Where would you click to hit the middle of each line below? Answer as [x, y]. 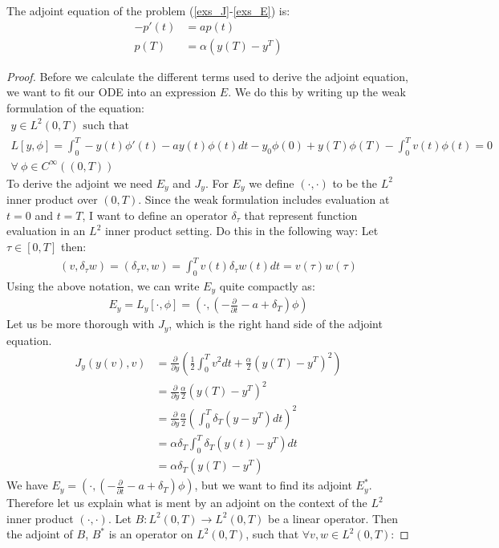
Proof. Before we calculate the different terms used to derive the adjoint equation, [207, 76]
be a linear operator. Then [333, 518]
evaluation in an [46, 231]
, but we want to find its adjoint [273, 485]
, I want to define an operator [155, 215]
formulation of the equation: [75, 107]
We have [27, 485]
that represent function [301, 215]
